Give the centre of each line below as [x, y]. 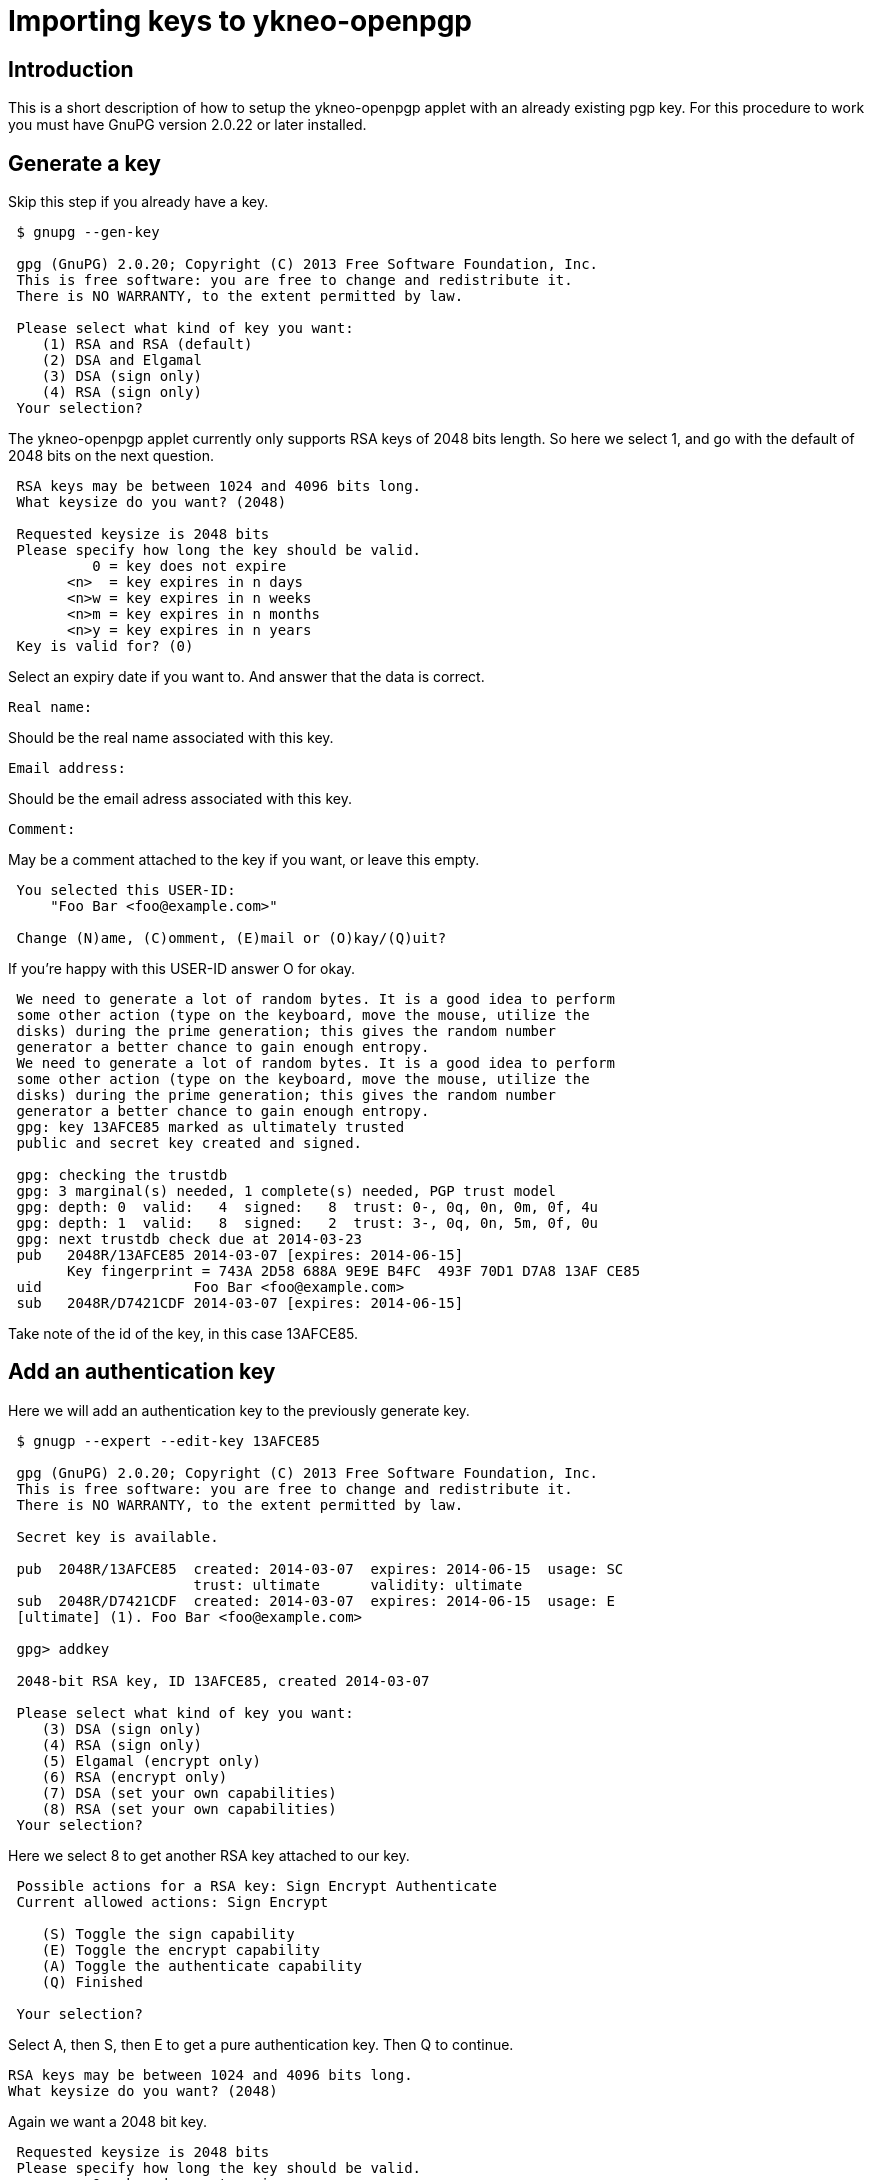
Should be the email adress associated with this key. [180, 799]
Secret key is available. [117, 1536]
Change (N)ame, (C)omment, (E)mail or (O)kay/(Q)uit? [231, 938]
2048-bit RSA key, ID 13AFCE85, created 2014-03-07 [223, 1680]
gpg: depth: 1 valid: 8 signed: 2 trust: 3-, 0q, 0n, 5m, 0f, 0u [307, 1223]
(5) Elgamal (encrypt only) [151, 1760]
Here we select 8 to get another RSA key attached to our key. [209, 1855]
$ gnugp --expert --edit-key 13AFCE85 [168, 1440]
